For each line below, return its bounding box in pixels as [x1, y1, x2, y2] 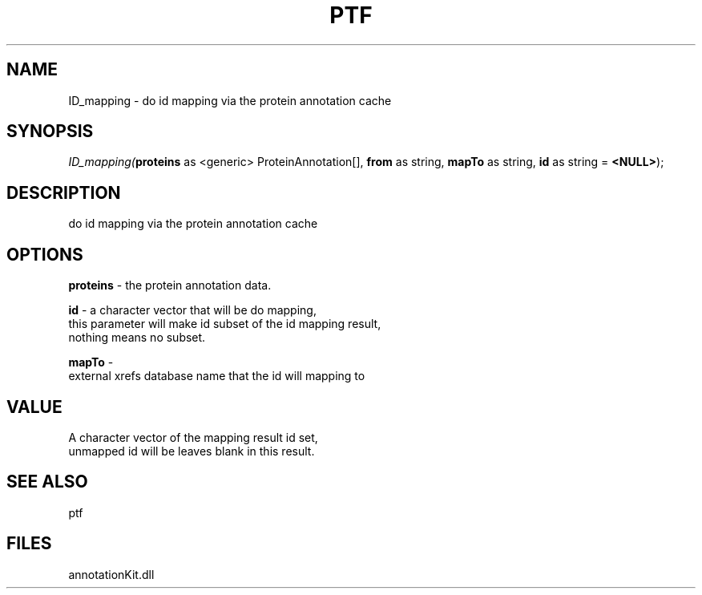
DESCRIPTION [6, 182, 121, 203]
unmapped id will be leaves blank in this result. [68, 443, 315, 458]
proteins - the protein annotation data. [68, 278, 272, 293]
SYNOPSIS [6, 121, 94, 142]
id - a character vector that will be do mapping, [68, 303, 317, 318]
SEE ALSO [6, 472, 88, 492]
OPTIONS [6, 244, 83, 265]
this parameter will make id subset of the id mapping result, [68, 317, 381, 331]
